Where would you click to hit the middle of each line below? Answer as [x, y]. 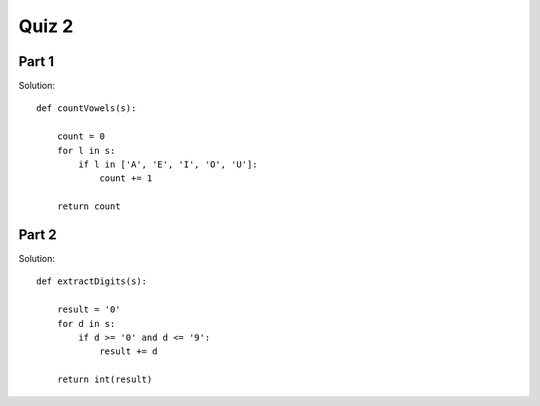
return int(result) [104, 379]
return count [88, 206]
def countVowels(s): [86, 108]
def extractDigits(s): [92, 281]
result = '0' [88, 309]
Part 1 [36, 61]
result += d [128, 351]
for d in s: [86, 323]
